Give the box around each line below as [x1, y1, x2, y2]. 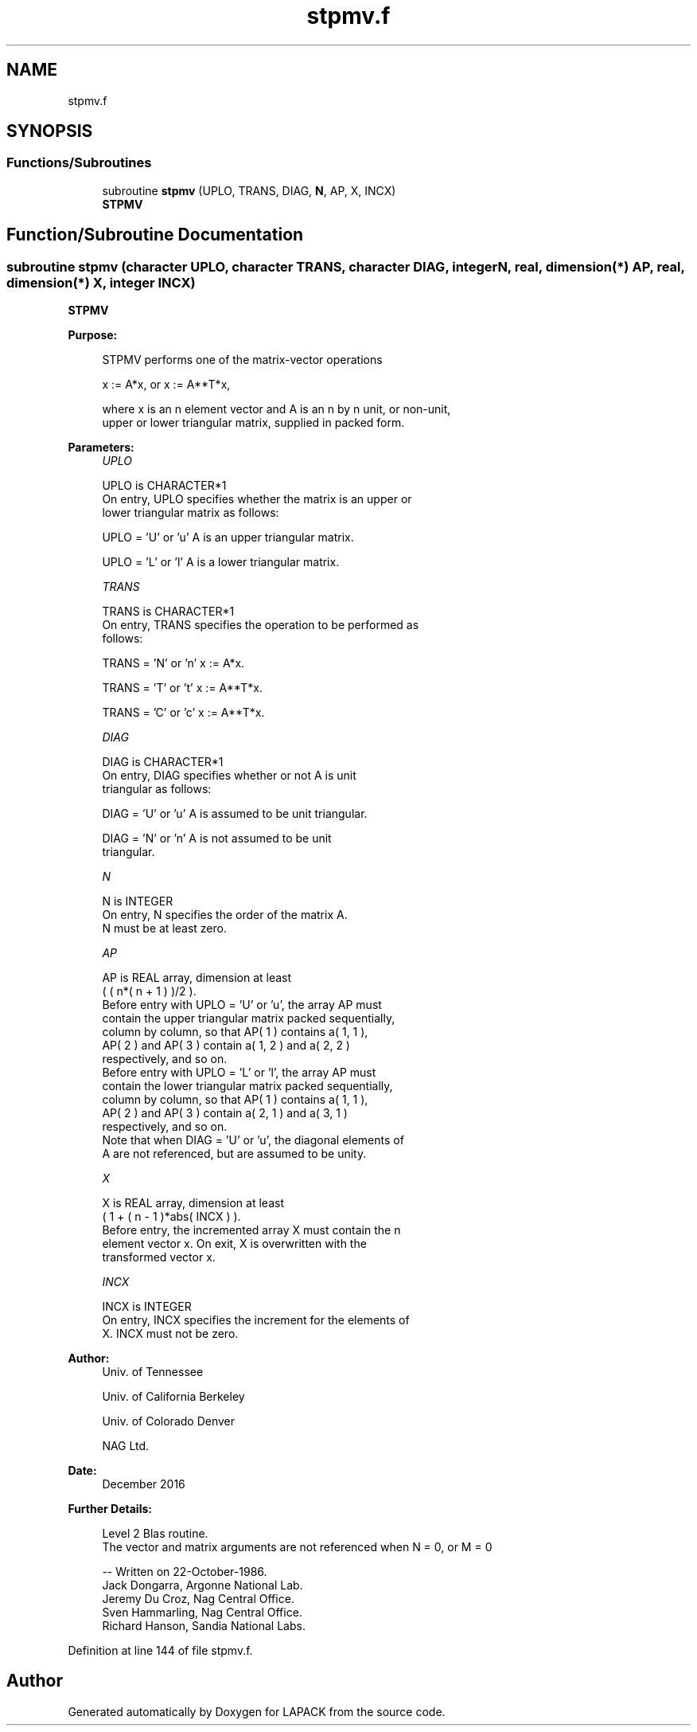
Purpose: [68, 328, 118, 342]
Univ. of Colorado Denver [102, 1414, 236, 1429]
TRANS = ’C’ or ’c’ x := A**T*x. [102, 706, 265, 720]
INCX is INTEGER [102, 1300, 192, 1314]
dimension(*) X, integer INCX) [6, 274, 196, 291]
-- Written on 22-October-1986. [102, 1565, 267, 1579]
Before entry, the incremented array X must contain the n [102, 1223, 401, 1237]
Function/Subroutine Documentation [6, 225, 304, 245]
